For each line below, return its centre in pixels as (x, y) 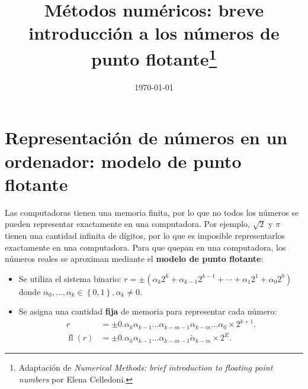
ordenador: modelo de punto (123, 161)
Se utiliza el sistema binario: (70, 278)
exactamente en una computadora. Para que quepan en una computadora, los (145, 247)
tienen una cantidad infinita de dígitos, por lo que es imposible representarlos (145, 235)
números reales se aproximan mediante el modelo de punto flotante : (134, 259)
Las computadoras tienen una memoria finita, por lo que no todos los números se (152, 212)
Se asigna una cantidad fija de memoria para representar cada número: (148, 311)
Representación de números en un (146, 137)
